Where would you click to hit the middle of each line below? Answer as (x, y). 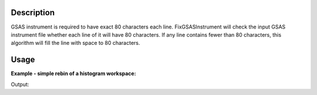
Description (33, 13)
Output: (20, 84)
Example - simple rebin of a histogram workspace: (73, 73)
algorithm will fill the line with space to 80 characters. (75, 43)
